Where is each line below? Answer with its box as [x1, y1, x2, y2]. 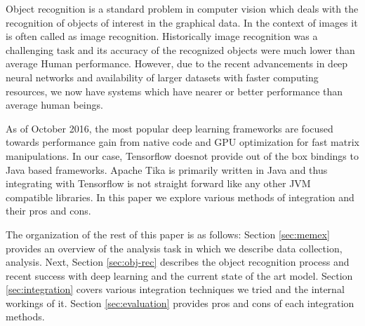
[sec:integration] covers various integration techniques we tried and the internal [6, 282, 345, 297]
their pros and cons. [6, 203, 91, 218]
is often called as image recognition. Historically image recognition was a [6, 29, 318, 43]
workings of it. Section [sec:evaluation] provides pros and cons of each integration [6, 295, 354, 310]
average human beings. [6, 97, 103, 112]
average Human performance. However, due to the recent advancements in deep [6, 56, 348, 71]
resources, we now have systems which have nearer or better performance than [6, 83, 343, 98]
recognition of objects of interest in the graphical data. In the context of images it [6, 15, 358, 29]
